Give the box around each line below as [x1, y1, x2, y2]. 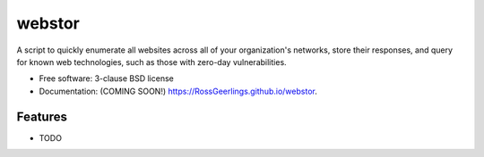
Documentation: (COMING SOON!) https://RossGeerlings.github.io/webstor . [39, 86, 317, 96]
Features [16, 109, 67, 124]
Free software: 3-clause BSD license [39, 73, 174, 84]
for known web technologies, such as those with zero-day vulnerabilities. [16, 56, 287, 67]
